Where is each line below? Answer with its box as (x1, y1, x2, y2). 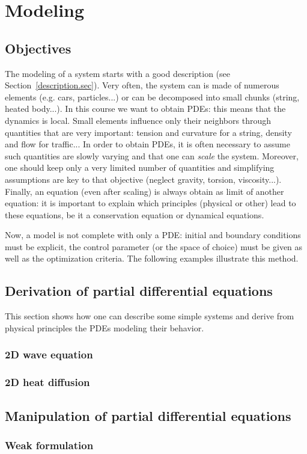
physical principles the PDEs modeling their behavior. (5, 321, 204, 334)
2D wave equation (5, 347, 93, 362)
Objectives (5, 38, 71, 57)
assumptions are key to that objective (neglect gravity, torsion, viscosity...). (5, 173, 282, 185)
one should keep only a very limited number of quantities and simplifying (5, 161, 275, 174)
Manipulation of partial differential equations (5, 406, 291, 425)
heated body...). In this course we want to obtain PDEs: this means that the (5, 102, 286, 115)
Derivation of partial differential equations (5, 281, 273, 300)
